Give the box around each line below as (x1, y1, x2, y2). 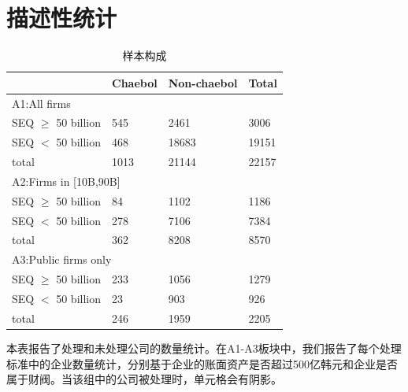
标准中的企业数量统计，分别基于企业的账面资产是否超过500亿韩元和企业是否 (6, 355, 398, 372)
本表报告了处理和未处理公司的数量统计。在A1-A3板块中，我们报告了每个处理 (6, 339, 402, 356)
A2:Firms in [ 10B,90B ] (12, 172, 121, 189)
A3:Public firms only (12, 251, 112, 268)
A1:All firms (12, 94, 71, 111)
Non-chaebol (168, 74, 238, 91)
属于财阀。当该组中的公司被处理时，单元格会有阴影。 (6, 371, 282, 387)
